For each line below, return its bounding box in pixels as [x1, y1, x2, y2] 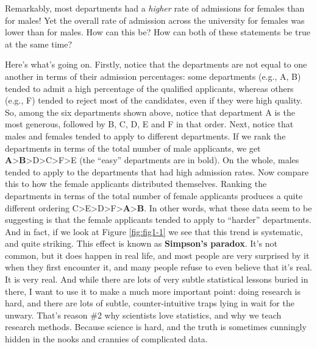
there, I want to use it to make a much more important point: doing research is [5, 284, 301, 297]
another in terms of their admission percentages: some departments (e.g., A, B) [5, 69, 301, 82]
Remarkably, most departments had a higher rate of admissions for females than [5, 2, 305, 14]
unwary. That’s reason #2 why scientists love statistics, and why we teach [5, 308, 282, 321]
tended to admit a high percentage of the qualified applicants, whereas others [5, 82, 294, 94]
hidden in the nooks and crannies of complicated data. [5, 333, 208, 345]
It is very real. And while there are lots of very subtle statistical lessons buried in [5, 273, 308, 286]
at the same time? [5, 37, 73, 50]
